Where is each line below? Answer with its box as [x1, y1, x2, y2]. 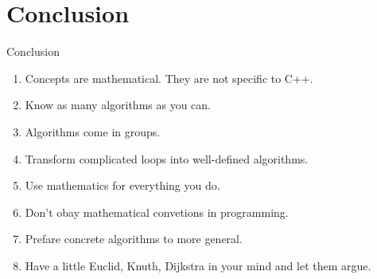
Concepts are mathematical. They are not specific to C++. [25, 69, 313, 86]
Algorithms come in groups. [25, 123, 161, 139]
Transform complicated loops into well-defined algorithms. [25, 150, 309, 167]
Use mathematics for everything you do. [25, 177, 220, 194]
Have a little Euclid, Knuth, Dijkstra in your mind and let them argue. [25, 257, 371, 273]
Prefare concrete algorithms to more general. [25, 230, 243, 247]
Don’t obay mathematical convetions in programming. [25, 203, 289, 220]
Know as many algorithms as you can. [25, 96, 211, 113]
